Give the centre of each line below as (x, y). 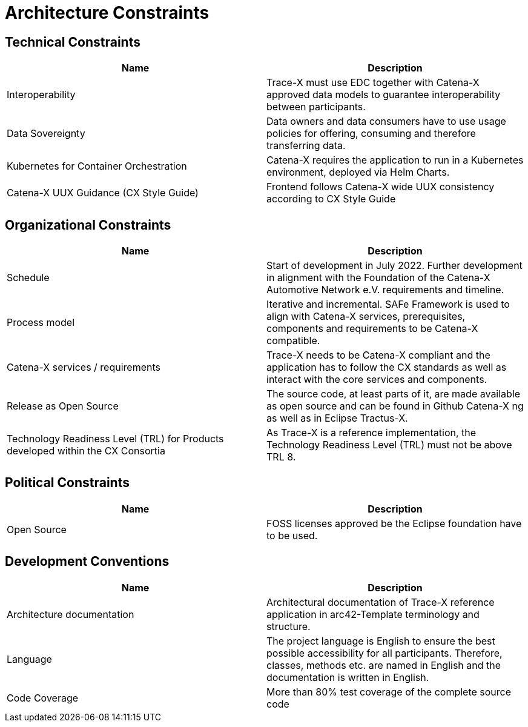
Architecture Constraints (107, 13)
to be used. (292, 535)
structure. (289, 626)
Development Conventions (87, 562)
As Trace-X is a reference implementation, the (371, 433)
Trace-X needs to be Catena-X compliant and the (378, 355)
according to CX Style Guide (331, 199)
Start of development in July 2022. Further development (394, 266)
